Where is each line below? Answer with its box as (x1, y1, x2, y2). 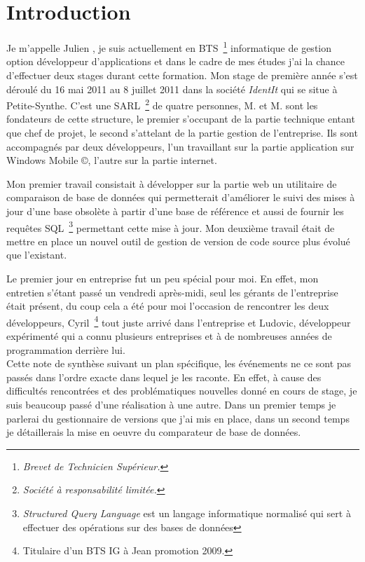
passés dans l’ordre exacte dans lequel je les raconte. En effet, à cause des (6, 369, 322, 384)
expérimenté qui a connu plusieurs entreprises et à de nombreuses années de (6, 329, 332, 343)
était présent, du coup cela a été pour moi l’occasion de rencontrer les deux (6, 299, 329, 313)
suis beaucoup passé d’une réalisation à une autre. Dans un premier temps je (6, 397, 336, 411)
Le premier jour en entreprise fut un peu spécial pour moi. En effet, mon (6, 271, 319, 285)
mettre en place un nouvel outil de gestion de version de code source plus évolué (6, 233, 350, 248)
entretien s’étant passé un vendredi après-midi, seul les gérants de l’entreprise (6, 285, 338, 299)
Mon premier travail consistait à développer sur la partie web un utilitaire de (6, 176, 337, 191)
